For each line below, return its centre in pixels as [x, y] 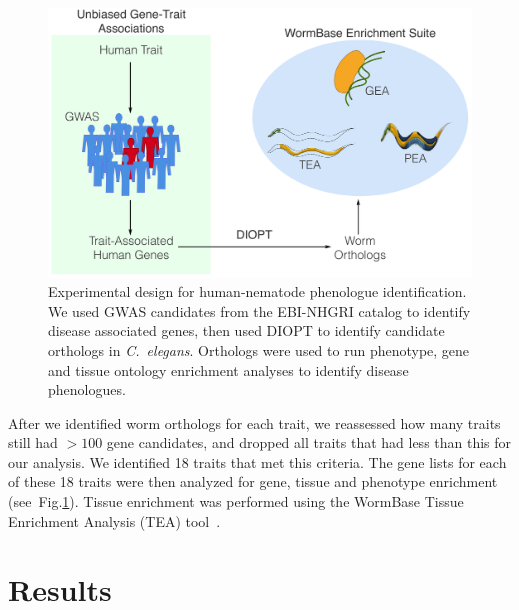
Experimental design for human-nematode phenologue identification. [257, 291]
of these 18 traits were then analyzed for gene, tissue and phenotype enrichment [253, 481]
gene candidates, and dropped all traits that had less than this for [309, 442]
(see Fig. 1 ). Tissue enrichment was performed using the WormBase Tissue [236, 501]
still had [33, 442]
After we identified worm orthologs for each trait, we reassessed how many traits [254, 422]
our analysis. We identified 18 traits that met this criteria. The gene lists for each [257, 461]
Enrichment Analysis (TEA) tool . [114, 520]
